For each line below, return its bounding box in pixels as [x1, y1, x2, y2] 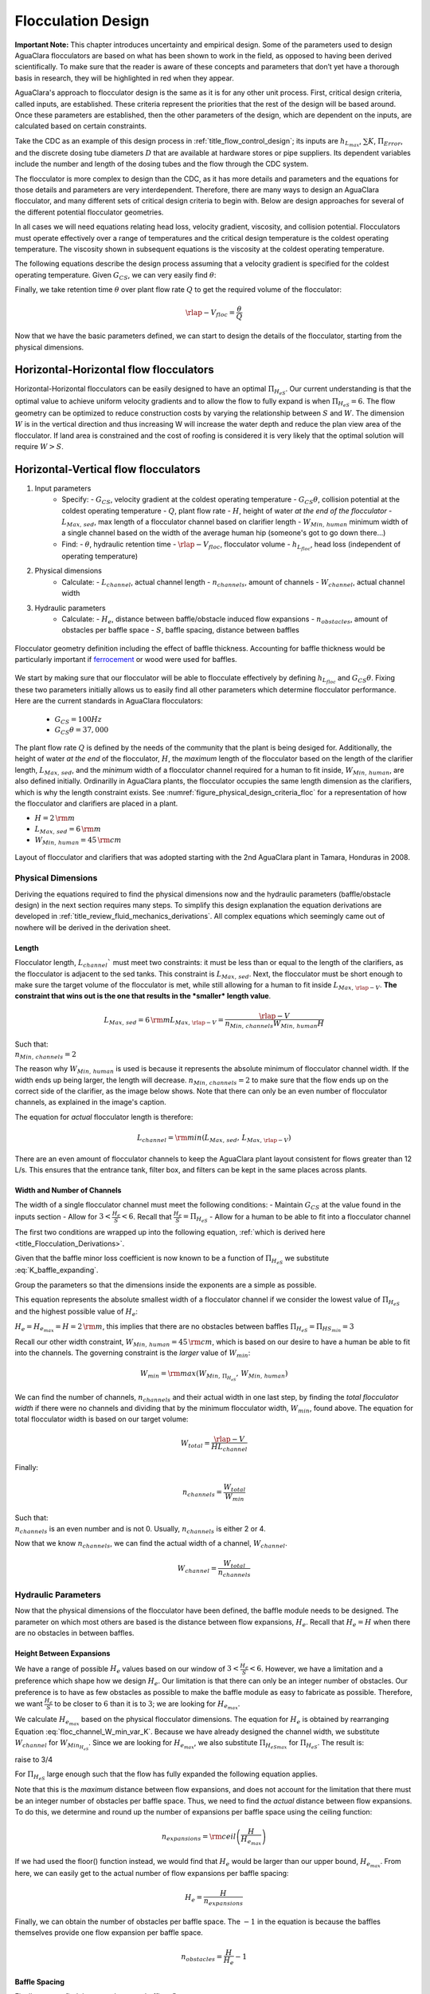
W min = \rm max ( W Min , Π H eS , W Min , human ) [139, 1369, 288, 1383]
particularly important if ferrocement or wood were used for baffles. [14, 655, 238, 664]
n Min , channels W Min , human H [225, 1019, 324, 1030]
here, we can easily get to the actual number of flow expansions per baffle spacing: [14, 1869, 289, 1878]
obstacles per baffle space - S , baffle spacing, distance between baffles [61, 625, 300, 635]
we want [14, 1699, 43, 1708]
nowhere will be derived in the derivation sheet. [14, 922, 171, 932]
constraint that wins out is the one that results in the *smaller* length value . [14, 991, 272, 1001]
